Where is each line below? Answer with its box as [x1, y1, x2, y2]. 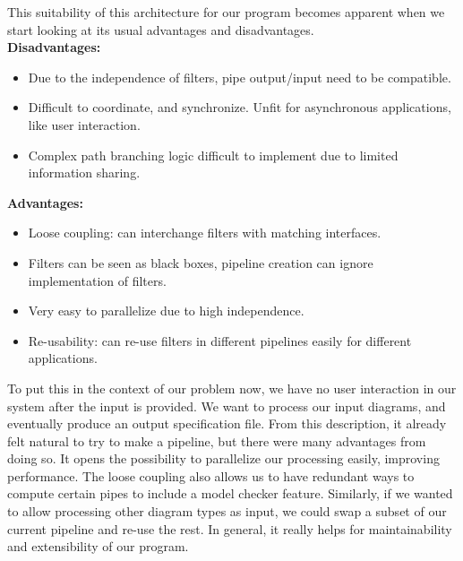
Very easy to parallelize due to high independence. [28, 301, 304, 320]
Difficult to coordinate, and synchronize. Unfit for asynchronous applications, [28, 98, 451, 117]
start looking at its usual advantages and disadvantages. [7, 20, 314, 39]
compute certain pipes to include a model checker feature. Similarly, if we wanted [7, 484, 453, 503]
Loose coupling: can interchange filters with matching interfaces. [28, 223, 382, 242]
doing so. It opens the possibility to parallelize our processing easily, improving [7, 449, 440, 468]
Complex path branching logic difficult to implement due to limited [28, 145, 399, 164]
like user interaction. [28, 115, 141, 134]
